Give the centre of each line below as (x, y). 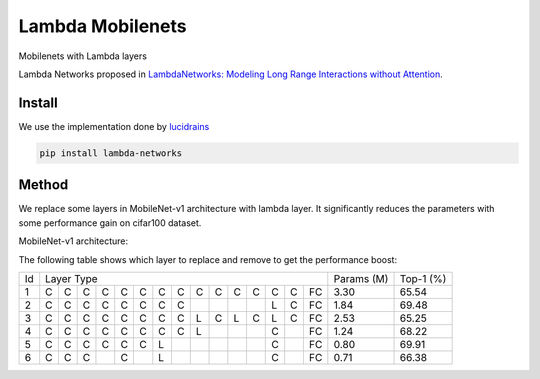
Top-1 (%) (423, 278)
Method (43, 185)
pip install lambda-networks (111, 153)
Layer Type (72, 278)
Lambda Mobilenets (102, 26)
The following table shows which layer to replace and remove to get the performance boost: (208, 259)
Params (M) (361, 278)
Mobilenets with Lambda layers (82, 56)
